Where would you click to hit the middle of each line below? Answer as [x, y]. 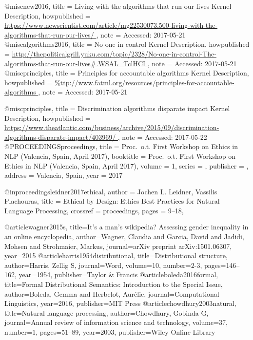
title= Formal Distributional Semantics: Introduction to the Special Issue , [114, 284]
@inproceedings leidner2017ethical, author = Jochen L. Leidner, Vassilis [111, 191]
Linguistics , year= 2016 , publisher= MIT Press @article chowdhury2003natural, [120, 303]
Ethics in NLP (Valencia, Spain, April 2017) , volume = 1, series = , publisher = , [126, 165]
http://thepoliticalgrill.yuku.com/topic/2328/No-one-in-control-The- [114, 53]
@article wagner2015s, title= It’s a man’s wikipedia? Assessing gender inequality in [126, 227]
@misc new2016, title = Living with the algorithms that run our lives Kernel [118, 6]
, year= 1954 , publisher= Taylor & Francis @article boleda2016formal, [117, 274]
